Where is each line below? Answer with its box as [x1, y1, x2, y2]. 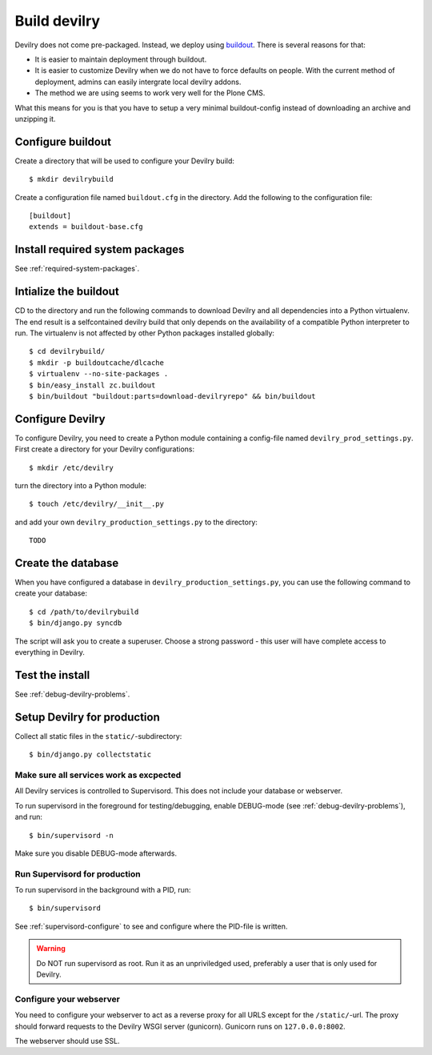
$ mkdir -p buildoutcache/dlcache [29, 358, 164, 367]
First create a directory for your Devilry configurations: [14, 444, 195, 454]
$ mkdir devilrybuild [29, 174, 114, 184]
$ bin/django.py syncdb [29, 619, 122, 628]
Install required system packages [14, 243, 185, 256]
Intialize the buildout [14, 285, 119, 299]
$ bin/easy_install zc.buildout [29, 380, 156, 390]
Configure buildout [14, 134, 112, 148]
